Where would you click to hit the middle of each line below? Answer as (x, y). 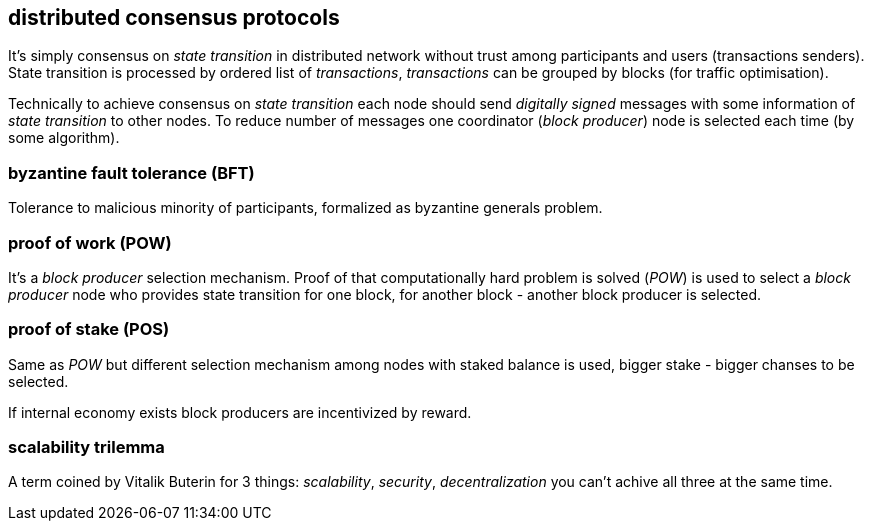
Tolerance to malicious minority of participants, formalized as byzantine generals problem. (305, 208)
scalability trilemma (86, 447)
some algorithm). (64, 138)
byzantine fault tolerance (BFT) (131, 172)
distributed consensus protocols (174, 17)
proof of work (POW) (90, 242)
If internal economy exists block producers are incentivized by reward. (240, 412)
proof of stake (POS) (89, 329)
